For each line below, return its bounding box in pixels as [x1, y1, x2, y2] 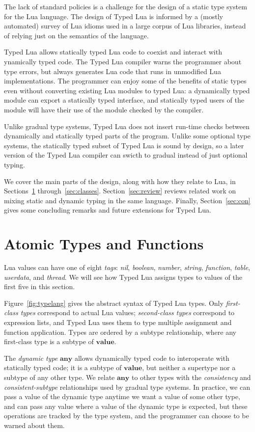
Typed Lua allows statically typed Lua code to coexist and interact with [4, 47, 222, 57]
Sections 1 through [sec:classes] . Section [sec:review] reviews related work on [4, 186, 236, 196]
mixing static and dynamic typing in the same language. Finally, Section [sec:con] [4, 195, 251, 205]
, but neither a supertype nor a [142, 362, 236, 373]
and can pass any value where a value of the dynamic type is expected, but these [4, 401, 248, 411]
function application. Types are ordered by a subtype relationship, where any [4, 326, 236, 337]
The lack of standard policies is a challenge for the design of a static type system [4, 1, 247, 11]
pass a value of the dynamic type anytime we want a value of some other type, [4, 391, 240, 402]
